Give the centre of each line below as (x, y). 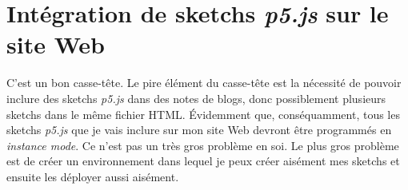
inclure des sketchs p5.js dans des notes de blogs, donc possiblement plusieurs (196, 98)
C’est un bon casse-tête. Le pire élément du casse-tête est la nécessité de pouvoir (204, 83)
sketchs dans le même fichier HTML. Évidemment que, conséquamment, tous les (203, 114)
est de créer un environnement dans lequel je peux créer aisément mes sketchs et (203, 161)
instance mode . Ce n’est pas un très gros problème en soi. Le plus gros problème (203, 145)
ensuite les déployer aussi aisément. (93, 176)
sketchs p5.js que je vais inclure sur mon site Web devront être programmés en (199, 130)
